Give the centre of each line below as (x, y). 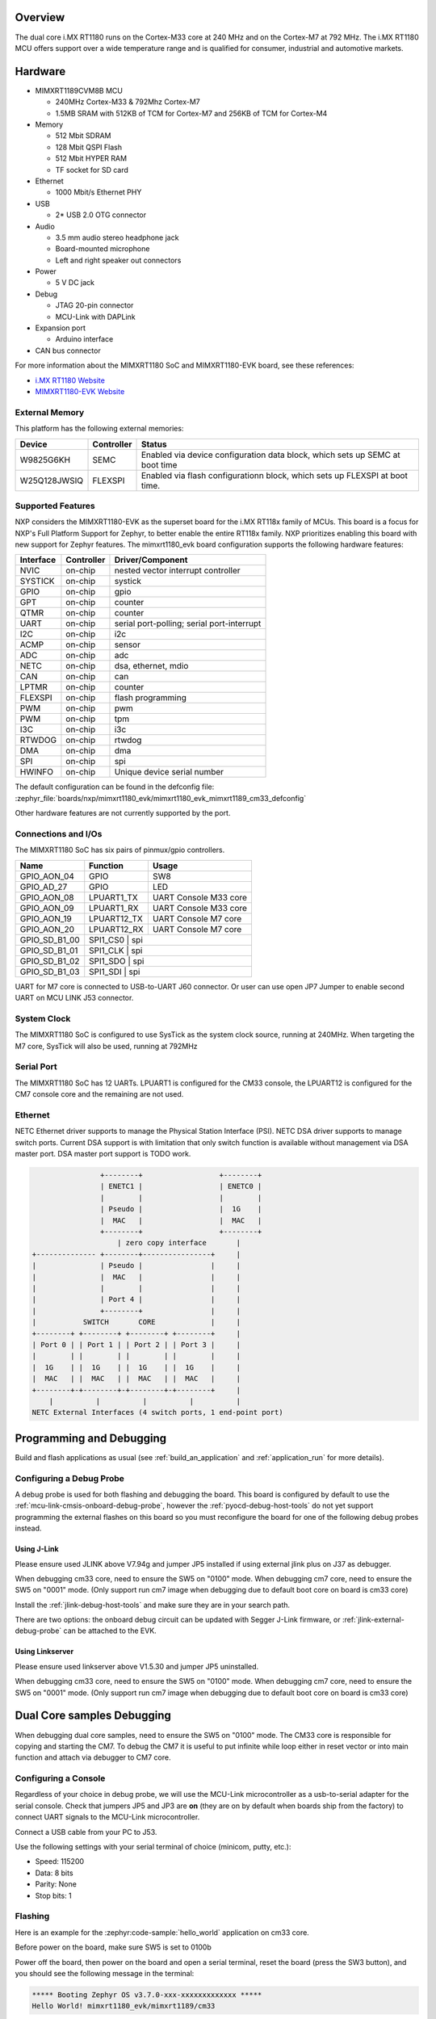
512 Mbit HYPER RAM (91, 158)
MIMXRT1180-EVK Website (80, 391)
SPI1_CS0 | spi (116, 939)
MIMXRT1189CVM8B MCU (79, 90)
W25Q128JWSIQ (52, 481)
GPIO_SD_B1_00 (50, 939)
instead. (28, 1528)
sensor (128, 644)
